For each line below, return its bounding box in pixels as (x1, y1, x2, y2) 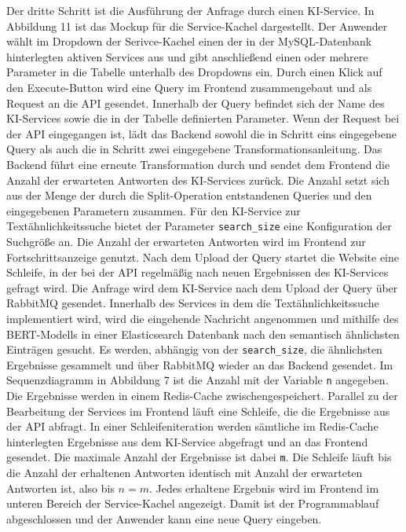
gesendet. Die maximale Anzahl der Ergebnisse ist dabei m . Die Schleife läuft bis (6, 449, 392, 465)
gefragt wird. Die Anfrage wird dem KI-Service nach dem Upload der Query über (6, 279, 398, 295)
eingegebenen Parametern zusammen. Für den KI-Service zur (6, 202, 301, 218)
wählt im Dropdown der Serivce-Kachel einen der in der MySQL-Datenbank (6, 33, 372, 50)
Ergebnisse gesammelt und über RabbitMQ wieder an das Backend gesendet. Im (6, 356, 393, 372)
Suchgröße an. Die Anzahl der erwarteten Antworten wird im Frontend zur (6, 233, 366, 249)
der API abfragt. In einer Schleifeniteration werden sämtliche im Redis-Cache (6, 418, 379, 435)
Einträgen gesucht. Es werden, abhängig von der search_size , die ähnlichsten (6, 341, 382, 358)
